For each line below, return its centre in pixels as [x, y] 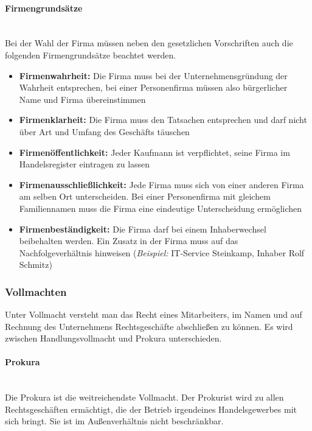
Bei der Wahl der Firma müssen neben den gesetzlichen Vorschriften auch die [149, 43]
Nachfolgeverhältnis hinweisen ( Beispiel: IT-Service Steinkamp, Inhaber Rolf [162, 252]
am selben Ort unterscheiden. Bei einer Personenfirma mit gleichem [145, 196]
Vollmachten [36, 291]
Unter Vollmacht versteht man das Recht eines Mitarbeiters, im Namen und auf [154, 314]
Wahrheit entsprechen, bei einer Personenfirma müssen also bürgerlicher [153, 87]
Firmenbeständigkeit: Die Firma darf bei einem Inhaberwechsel [143, 229]
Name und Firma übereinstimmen [82, 99]
